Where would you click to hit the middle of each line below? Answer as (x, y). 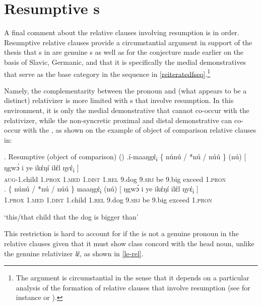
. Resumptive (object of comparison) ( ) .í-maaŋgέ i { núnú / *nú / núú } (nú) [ (125, 157)
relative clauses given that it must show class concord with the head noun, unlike (129, 243)
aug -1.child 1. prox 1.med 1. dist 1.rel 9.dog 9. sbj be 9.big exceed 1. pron (115, 179)
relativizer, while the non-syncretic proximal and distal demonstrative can (118, 120)
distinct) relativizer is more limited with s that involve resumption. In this (119, 100)
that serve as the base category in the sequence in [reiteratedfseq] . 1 (107, 73)
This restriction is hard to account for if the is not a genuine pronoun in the (121, 233)
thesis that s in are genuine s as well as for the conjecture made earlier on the (124, 52)
